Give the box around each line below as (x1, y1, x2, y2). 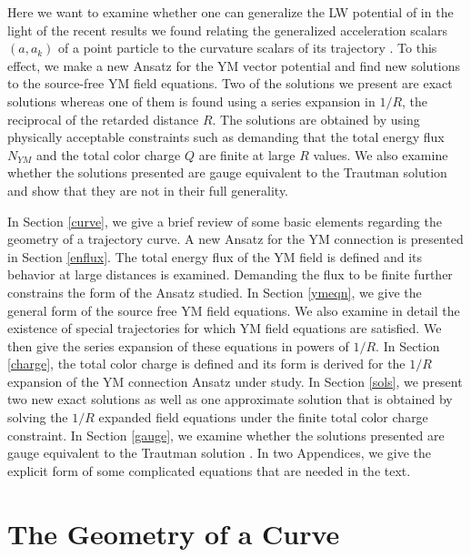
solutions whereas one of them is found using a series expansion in (7, 91, 376, 110)
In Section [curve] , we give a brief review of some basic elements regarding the (7, 211, 442, 230)
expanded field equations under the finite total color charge (98, 408, 428, 427)
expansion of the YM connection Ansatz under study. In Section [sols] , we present (7, 371, 463, 390)
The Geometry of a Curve (7, 514, 340, 552)
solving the (7, 408, 68, 427)
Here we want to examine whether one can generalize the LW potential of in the (7, 3, 454, 21)
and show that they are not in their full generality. (7, 180, 289, 199)
